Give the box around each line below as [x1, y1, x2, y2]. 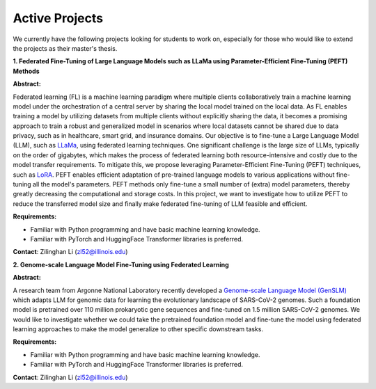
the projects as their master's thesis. [13, 44, 118, 52]
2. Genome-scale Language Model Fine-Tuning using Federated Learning [13, 260, 229, 269]
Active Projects [13, 10, 104, 26]
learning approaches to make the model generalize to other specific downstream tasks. [13, 325, 264, 333]
